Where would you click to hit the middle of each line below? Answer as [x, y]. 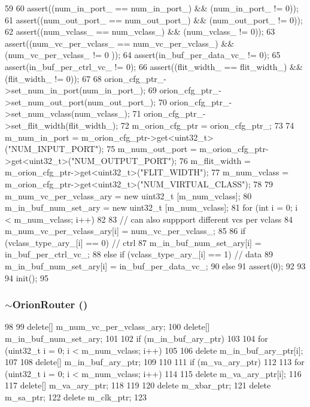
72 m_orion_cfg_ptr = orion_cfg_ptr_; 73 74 [207, 125]
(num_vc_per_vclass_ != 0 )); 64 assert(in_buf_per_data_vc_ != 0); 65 [143, 55]
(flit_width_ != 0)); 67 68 [53, 78]
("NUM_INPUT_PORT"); [54, 149]
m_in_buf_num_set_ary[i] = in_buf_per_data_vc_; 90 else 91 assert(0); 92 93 [155, 266]
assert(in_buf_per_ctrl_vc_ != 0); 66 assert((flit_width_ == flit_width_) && [154, 66]
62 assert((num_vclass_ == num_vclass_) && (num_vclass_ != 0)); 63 [140, 31]
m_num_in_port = [42, 137]
